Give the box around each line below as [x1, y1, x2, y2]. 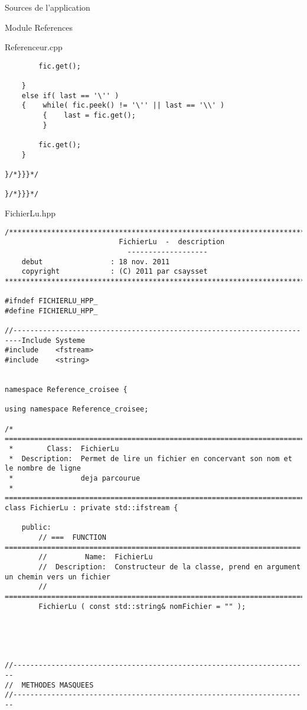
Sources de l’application [5, 1, 90, 13]
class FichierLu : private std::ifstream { [5, 503, 178, 512]
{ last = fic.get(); [43, 111, 136, 120]
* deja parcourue [9, 474, 141, 482]
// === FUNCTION [38, 533, 106, 542]
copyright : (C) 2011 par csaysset [21, 267, 208, 276]
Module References [5, 21, 73, 33]
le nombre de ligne [5, 464, 81, 473]
